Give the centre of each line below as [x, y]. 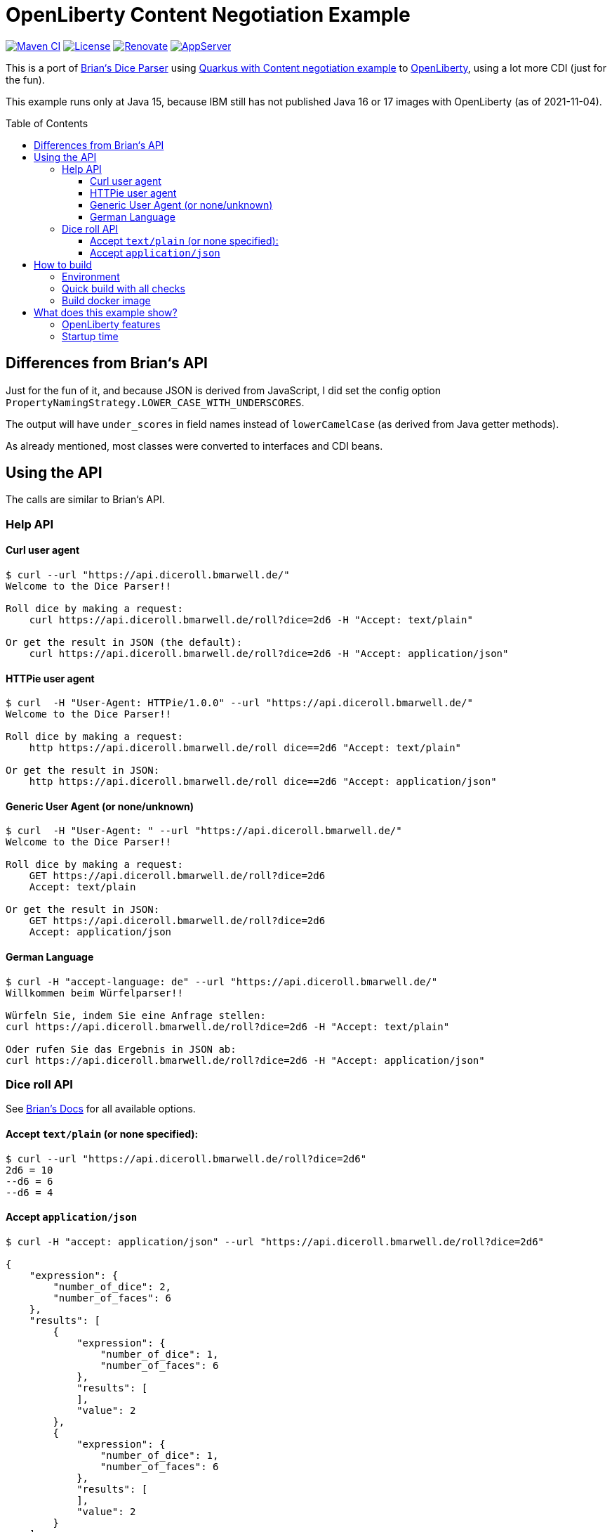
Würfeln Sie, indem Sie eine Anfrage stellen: [136, 1015]
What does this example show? [106, 312]
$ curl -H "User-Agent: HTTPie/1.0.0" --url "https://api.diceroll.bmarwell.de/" [239, 703]
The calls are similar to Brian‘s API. [85, 500]
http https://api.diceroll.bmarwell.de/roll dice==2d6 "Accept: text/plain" [245, 748]
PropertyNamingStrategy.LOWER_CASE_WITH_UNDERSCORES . [155, 402]
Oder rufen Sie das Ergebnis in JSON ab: [121, 1049]
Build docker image [106, 300]
